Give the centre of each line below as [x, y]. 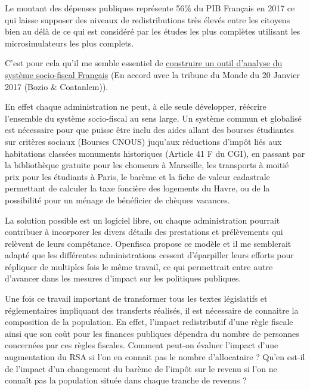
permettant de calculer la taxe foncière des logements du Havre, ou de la [137, 188]
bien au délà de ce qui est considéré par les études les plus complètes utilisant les [153, 31]
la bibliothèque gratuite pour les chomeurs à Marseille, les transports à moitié [147, 165]
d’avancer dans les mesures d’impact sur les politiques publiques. [123, 278]
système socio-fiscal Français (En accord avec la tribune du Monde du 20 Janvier [152, 74]
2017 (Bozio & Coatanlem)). [57, 86]
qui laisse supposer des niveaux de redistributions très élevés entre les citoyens [148, 19]
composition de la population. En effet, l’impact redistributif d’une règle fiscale [149, 322]
